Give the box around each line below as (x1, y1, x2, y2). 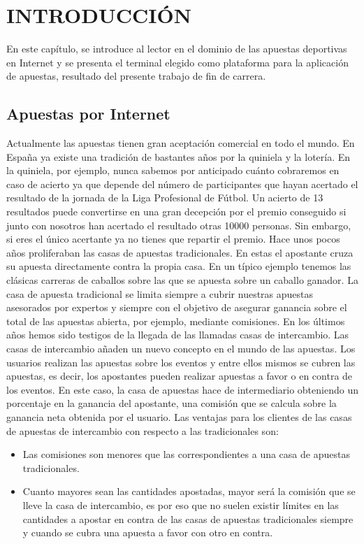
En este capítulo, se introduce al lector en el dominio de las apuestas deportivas (6, 41, 347, 56)
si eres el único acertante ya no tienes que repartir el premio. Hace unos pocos (6, 231, 340, 246)
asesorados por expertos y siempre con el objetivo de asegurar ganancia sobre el (6, 300, 347, 315)
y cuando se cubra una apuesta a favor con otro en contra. (22, 525, 273, 540)
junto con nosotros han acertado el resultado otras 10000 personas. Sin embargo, (6, 217, 351, 232)
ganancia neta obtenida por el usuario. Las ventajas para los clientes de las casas (6, 409, 352, 424)
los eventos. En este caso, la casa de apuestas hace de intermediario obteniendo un (6, 382, 358, 396)
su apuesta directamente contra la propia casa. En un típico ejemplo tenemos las (6, 259, 351, 273)
